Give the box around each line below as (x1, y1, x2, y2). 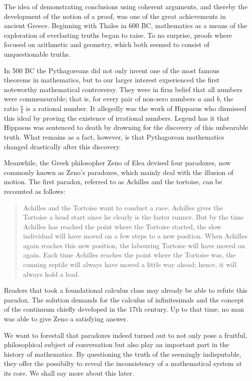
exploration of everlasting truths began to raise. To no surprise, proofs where (4, 30, 232, 40)
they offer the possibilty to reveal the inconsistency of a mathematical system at (4, 358, 242, 368)
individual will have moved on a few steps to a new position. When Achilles (23, 231, 248, 241)
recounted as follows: (4, 186, 65, 196)
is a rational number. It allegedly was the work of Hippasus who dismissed (26, 103, 247, 113)
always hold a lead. (23, 269, 80, 279)
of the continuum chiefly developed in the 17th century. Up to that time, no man (4, 304, 244, 314)
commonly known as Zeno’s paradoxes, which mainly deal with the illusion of (4, 167, 234, 177)
